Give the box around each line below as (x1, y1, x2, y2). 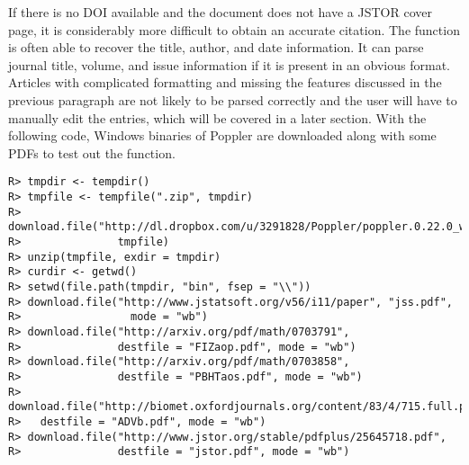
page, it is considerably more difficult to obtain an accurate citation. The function (8, 20, 460, 39)
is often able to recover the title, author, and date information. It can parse (8, 38, 424, 57)
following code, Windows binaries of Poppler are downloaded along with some (8, 126, 437, 145)
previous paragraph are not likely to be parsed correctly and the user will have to (8, 90, 457, 109)
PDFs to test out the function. (8, 143, 176, 162)
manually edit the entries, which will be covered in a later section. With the (8, 108, 427, 127)
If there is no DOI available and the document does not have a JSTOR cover (8, 3, 432, 21)
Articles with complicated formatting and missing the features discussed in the (8, 73, 442, 92)
